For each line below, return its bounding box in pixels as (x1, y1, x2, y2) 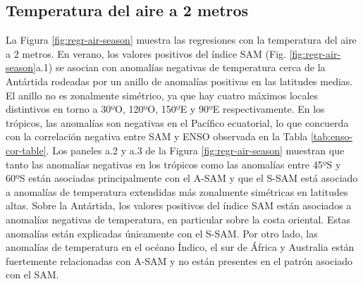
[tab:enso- (310, 129, 353, 144)
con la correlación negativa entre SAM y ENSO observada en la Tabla (6, 129, 308, 144)
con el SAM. (6, 267, 59, 282)
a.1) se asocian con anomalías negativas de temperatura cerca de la (35, 60, 326, 75)
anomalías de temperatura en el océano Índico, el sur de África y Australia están (6, 240, 355, 254)
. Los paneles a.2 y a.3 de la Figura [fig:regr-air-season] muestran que (46, 142, 345, 157)
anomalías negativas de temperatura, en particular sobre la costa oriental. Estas (6, 211, 350, 226)
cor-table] (6, 142, 47, 157)
